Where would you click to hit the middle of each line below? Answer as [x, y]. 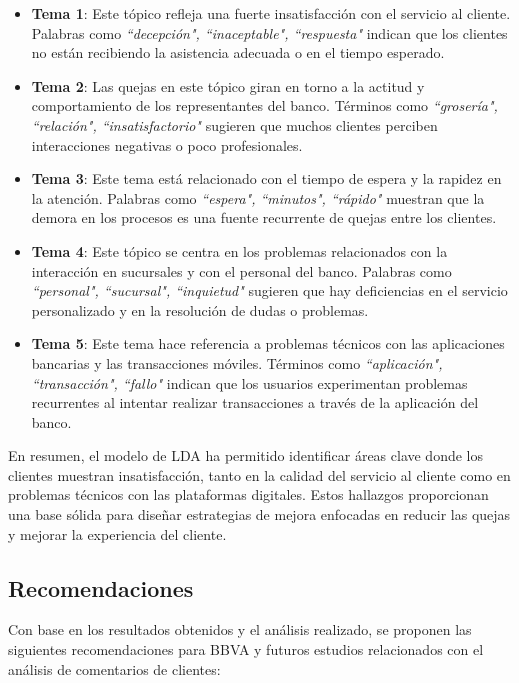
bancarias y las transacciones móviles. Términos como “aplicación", [237, 362]
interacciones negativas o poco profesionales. [167, 144]
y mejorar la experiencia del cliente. [117, 533]
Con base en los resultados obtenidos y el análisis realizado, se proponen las [240, 629]
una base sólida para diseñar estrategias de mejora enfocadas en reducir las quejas [259, 514]
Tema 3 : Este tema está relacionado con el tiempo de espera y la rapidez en [266, 178]
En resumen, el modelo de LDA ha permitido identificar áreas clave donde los [246, 455]
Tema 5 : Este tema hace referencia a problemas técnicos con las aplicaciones [268, 343]
